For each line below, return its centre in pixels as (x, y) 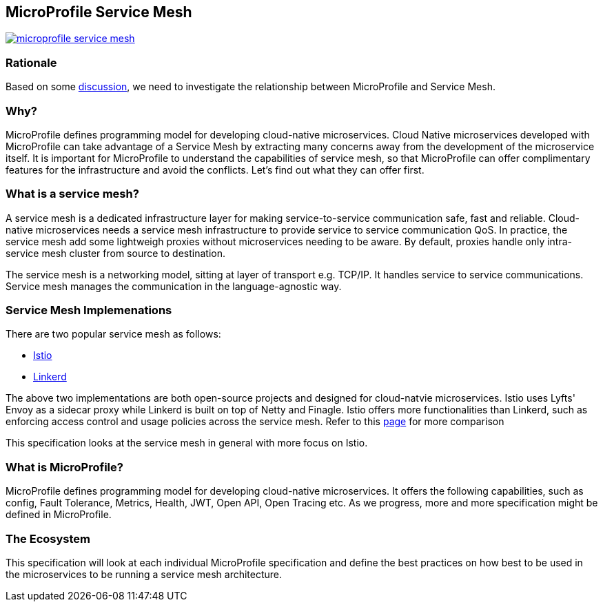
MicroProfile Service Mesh (99, 12)
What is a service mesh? (72, 194)
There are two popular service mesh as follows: (113, 334)
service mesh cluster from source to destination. (115, 253)
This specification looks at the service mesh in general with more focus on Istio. (187, 443)
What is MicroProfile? (64, 467)
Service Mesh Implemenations (89, 310)
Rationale (31, 62)
